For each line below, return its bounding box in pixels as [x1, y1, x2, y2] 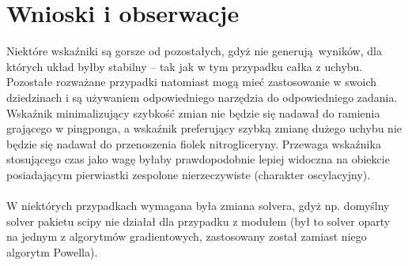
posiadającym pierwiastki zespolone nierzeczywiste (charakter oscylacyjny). [6, 166, 371, 182]
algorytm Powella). [6, 243, 98, 260]
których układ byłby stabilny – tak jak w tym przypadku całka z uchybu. [6, 58, 363, 74]
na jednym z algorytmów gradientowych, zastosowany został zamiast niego [6, 228, 367, 245]
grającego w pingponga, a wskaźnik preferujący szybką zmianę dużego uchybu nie [6, 120, 402, 137]
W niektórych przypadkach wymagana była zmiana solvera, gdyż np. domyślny [6, 197, 390, 214]
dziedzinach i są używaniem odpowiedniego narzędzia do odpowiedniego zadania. [6, 88, 398, 105]
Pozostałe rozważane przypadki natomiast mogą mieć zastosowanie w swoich [6, 73, 377, 90]
